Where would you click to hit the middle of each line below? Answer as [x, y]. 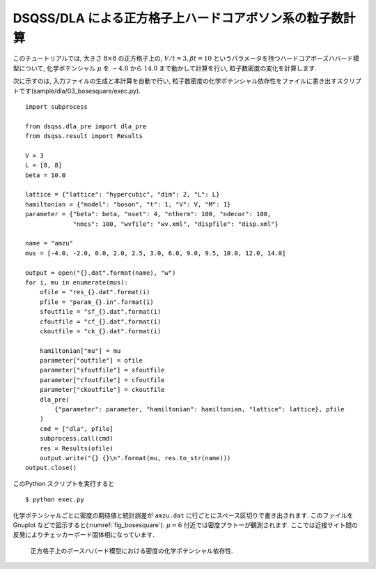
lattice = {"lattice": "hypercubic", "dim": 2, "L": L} [123, 195]
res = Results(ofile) [77, 448]
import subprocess [57, 107]
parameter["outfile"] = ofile [91, 361]
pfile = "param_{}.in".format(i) [97, 302]
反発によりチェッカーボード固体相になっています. [84, 535]
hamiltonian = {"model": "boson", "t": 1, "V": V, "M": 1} [128, 204]
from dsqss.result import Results [84, 136]
